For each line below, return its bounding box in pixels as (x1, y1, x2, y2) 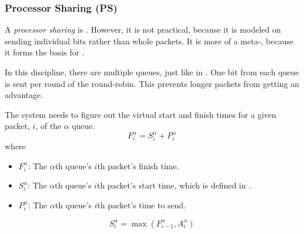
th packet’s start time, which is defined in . (96, 179, 251, 191)
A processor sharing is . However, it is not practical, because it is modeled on (5, 23, 281, 36)
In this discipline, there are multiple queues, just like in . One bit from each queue (5, 66, 299, 78)
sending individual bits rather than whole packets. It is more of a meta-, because (5, 34, 293, 47)
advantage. (5, 89, 43, 101)
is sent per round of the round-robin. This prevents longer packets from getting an (5, 77, 299, 89)
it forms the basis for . (5, 46, 85, 58)
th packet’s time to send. (97, 198, 186, 211)
